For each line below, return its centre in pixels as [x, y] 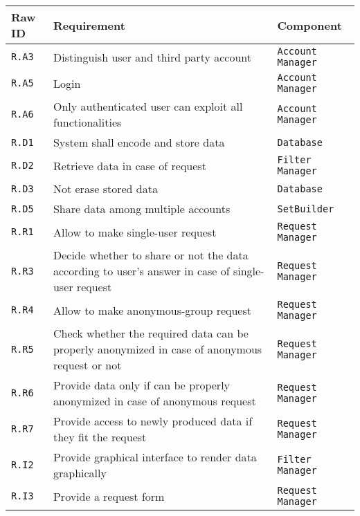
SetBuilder [306, 209]
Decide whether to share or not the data [151, 255]
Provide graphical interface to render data [155, 457]
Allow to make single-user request [135, 232]
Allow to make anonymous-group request [152, 310]
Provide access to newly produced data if [153, 421]
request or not [87, 365]
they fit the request [100, 437]
